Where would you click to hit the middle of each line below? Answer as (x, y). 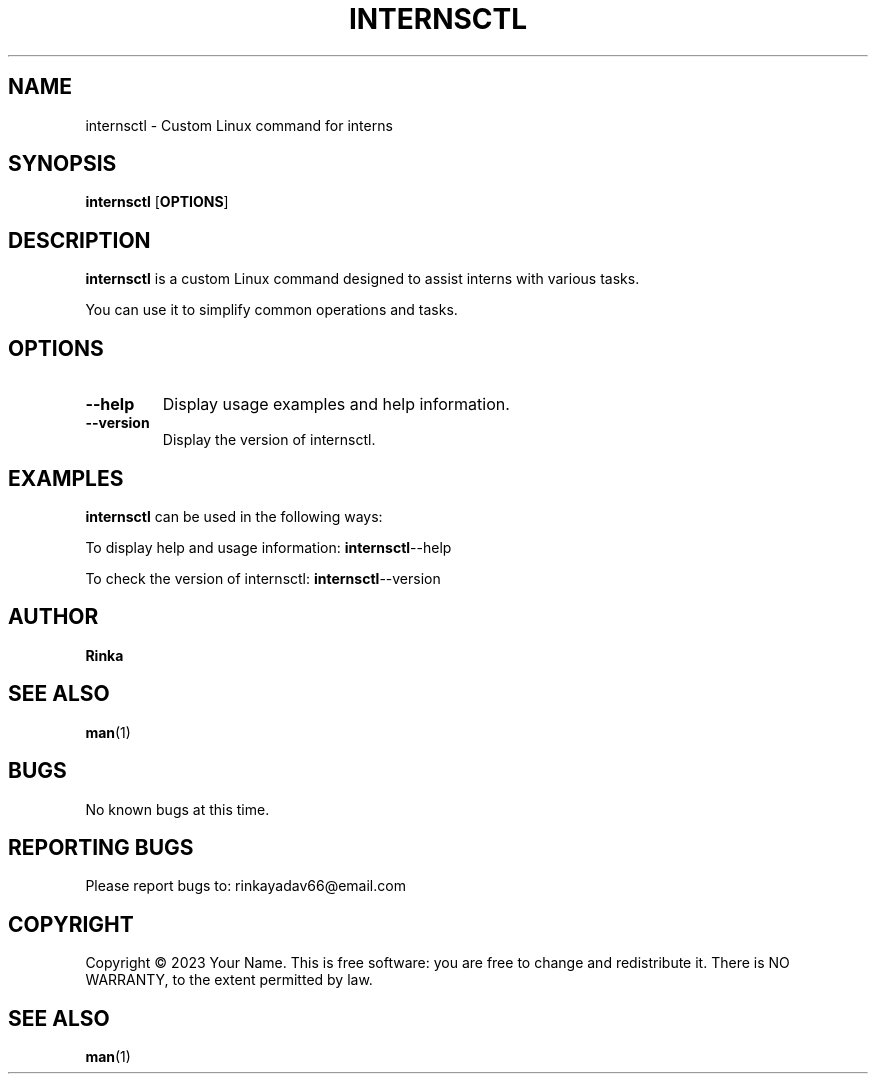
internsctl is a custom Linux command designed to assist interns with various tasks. (362, 279)
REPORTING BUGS (101, 847)
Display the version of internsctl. (269, 440)
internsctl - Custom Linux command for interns (239, 125)
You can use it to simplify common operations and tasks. (271, 310)
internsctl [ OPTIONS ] (157, 202)
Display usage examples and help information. (336, 404)
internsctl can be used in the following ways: (234, 516)
